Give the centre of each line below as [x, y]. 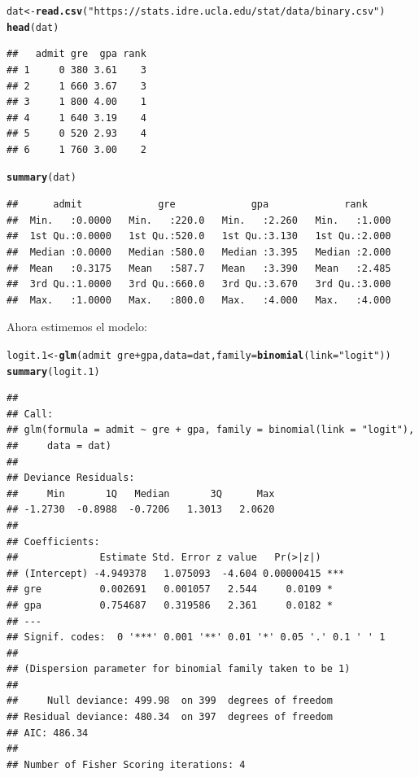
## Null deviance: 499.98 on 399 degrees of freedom [170, 701]
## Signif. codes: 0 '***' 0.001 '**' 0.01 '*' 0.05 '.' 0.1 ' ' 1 [196, 637]
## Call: [30, 414]
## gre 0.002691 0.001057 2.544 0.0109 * [170, 589]
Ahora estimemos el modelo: [77, 327]
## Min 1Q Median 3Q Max [141, 493]
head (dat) [33, 27]
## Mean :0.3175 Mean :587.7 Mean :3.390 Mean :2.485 [199, 268]
